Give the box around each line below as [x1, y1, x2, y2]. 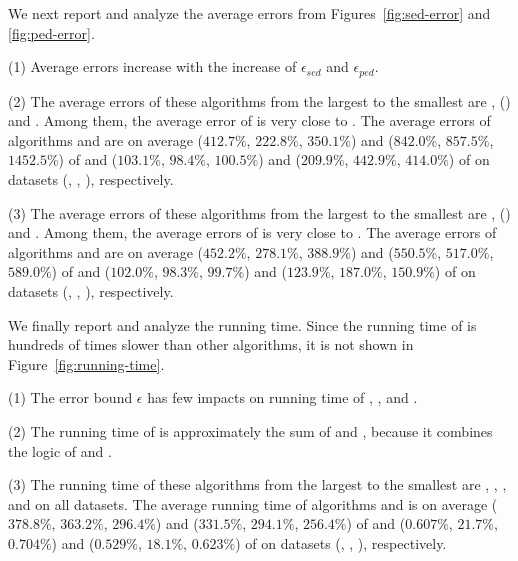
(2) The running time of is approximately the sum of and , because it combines [8, 420, 493, 441]
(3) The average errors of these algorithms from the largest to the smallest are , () [8, 202, 511, 223]
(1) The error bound [8, 387, 133, 408]
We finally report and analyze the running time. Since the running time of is [8, 314, 477, 335]
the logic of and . [8, 440, 112, 461]
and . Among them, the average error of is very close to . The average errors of [8, 110, 491, 131]
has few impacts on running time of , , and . [147, 387, 418, 408]
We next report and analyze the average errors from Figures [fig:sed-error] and [8, 3, 491, 23]
